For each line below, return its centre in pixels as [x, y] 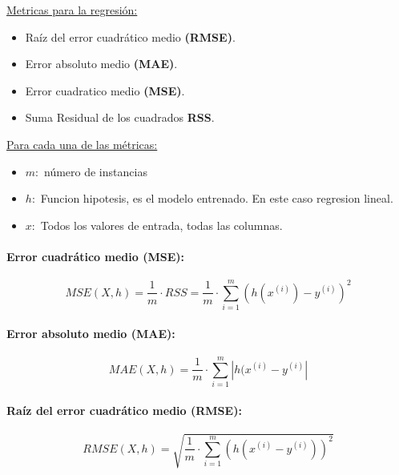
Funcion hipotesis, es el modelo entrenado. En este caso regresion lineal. [217, 198]
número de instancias [95, 171]
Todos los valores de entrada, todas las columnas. [161, 225]
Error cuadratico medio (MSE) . [105, 90]
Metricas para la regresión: [72, 10]
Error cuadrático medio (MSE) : [95, 256]
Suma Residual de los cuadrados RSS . [120, 117]
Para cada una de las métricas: [82, 144]
